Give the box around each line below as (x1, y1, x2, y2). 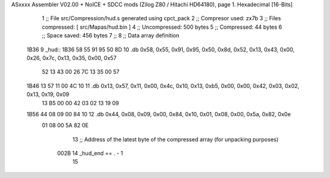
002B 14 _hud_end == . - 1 (57, 150, 123, 157)
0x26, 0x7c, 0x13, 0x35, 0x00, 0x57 (26, 54, 117, 61)
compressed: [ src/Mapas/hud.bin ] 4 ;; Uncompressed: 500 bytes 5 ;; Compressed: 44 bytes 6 (42, 23, 282, 31)
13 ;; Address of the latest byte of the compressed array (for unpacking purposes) (72, 135, 279, 143)
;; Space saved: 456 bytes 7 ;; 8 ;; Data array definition (42, 32, 180, 39)
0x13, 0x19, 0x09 (26, 91, 70, 98)
